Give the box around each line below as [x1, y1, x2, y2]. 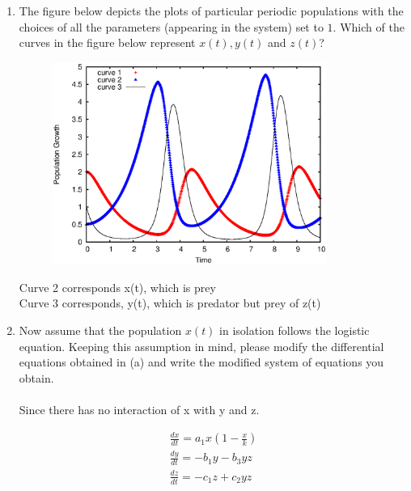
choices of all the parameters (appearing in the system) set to [19, 18, 324, 35]
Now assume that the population [19, 322, 182, 339]
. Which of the [333, 18, 405, 35]
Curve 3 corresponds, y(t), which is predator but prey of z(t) [19, 294, 321, 311]
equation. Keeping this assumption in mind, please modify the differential [19, 337, 384, 354]
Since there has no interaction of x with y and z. [19, 401, 260, 417]
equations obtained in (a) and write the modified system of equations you [19, 353, 384, 370]
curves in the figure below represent [19, 34, 196, 51]
